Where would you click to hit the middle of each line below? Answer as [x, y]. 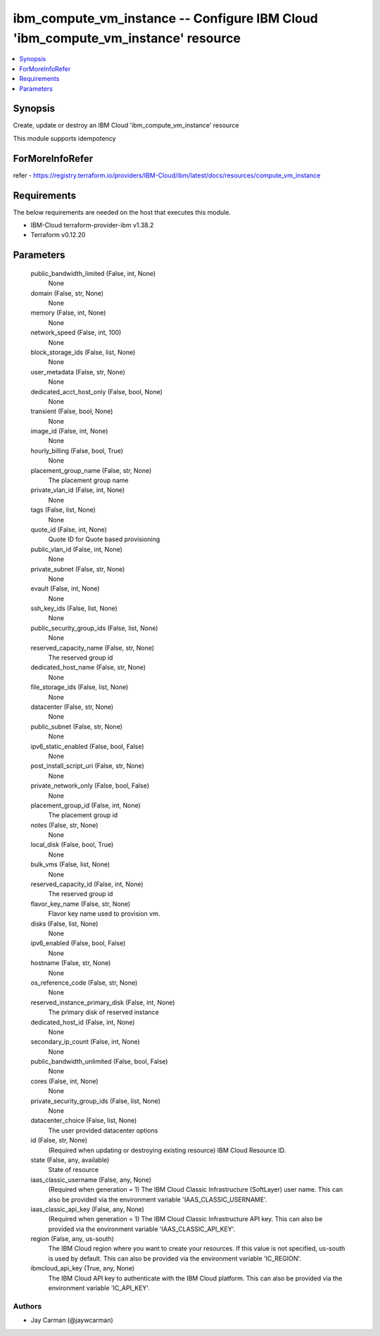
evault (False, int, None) [65, 588]
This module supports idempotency [64, 138]
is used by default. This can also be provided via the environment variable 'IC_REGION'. [175, 1258]
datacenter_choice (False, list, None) [84, 1121]
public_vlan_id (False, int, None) [77, 549]
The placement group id [83, 815]
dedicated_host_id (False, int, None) [83, 1022]
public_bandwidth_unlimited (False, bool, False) [99, 1061]
